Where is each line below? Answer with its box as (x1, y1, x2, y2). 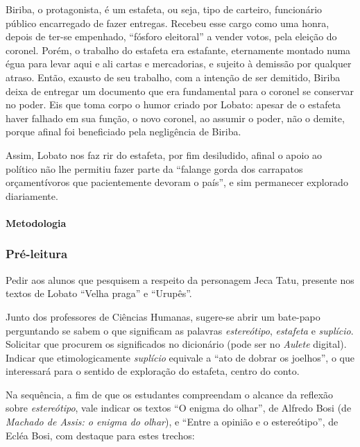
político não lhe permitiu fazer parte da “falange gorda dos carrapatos (6, 161, 303, 176)
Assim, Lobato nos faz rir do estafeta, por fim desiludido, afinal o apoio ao (6, 147, 323, 162)
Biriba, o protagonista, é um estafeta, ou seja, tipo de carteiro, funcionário (6, 2, 323, 16)
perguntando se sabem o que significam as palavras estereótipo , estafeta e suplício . (6, 323, 354, 337)
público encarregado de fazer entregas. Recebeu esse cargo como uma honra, (6, 15, 329, 30)
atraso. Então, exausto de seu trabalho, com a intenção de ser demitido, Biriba (6, 69, 341, 84)
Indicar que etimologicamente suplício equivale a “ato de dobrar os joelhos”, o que (6, 350, 354, 364)
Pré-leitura (6, 245, 68, 262)
